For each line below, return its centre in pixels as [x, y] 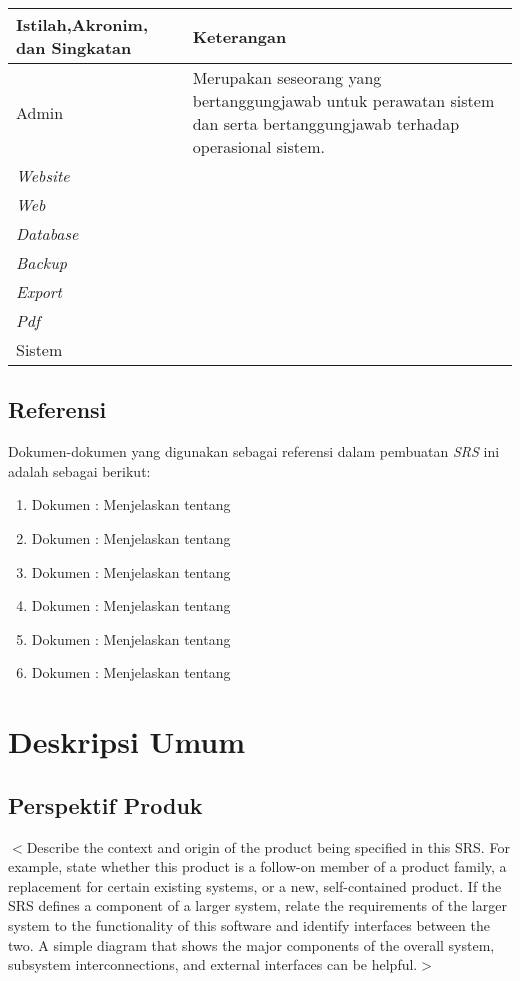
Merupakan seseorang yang [287, 77]
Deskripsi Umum [127, 741]
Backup [41, 262]
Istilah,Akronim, [82, 24]
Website [43, 175]
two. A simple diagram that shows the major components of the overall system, [251, 944]
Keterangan [239, 36]
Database [47, 233]
